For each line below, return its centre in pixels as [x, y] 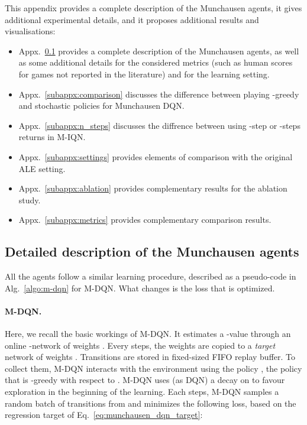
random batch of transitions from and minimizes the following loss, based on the [151, 403]
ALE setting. [42, 168]
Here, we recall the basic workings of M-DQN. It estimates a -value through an [148, 334]
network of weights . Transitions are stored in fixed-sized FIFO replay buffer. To [150, 357]
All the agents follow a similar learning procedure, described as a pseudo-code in [151, 276]
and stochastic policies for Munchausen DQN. [101, 106]
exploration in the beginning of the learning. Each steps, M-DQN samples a [142, 392]
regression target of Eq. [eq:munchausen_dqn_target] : [104, 415]
